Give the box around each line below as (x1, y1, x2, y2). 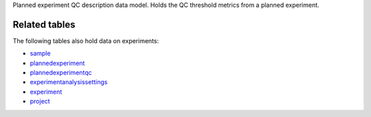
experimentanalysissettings (30, 78, 108, 86)
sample (30, 49, 51, 57)
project (30, 97, 51, 105)
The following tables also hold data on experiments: (12, 36, 159, 44)
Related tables (12, 18, 76, 30)
